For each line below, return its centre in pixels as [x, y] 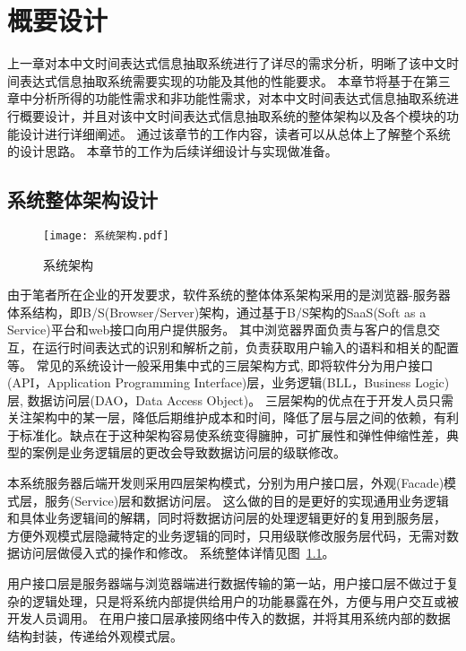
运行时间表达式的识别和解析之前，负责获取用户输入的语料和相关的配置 [251, 347]
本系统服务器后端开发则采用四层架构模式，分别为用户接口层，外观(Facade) [226, 483]
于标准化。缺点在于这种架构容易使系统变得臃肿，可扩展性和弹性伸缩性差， [227, 434]
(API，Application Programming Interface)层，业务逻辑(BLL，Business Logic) [229, 382]
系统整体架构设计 [82, 200]
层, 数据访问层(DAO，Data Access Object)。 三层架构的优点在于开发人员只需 [230, 399]
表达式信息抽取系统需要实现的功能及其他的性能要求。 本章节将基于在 [222, 80]
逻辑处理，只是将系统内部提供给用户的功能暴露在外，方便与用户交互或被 [245, 600]
